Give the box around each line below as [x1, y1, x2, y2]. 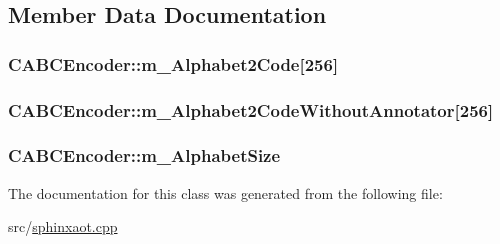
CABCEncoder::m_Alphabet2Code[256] [8, 51, 339, 76]
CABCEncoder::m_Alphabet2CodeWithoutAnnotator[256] [8, 97, 494, 122]
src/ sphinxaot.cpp [8, 216, 118, 237]
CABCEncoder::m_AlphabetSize [8, 143, 281, 168]
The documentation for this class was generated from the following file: [8, 182, 443, 203]
